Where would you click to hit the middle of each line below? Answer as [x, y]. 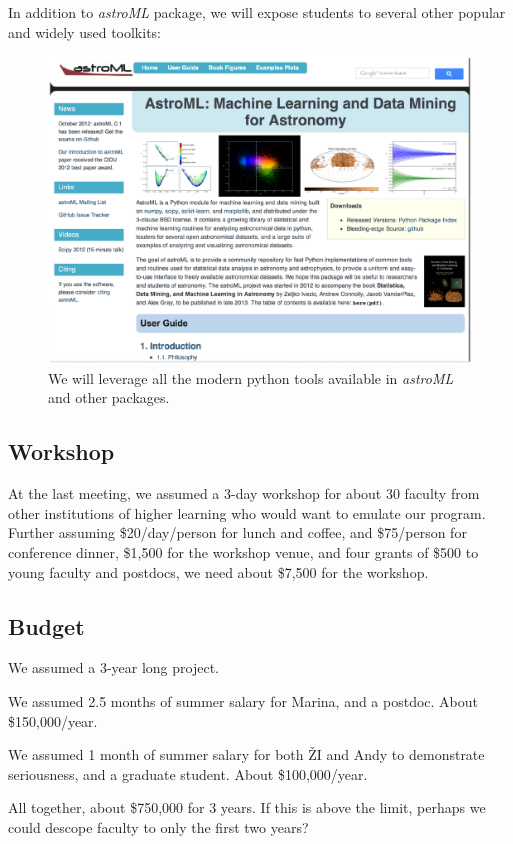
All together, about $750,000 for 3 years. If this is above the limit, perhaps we [247, 807]
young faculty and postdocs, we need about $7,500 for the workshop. [218, 571]
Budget [46, 625]
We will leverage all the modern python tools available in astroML [251, 377]
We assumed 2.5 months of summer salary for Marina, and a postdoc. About [243, 701]
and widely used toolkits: [85, 31]
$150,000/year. [53, 720]
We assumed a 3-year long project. [113, 667]
